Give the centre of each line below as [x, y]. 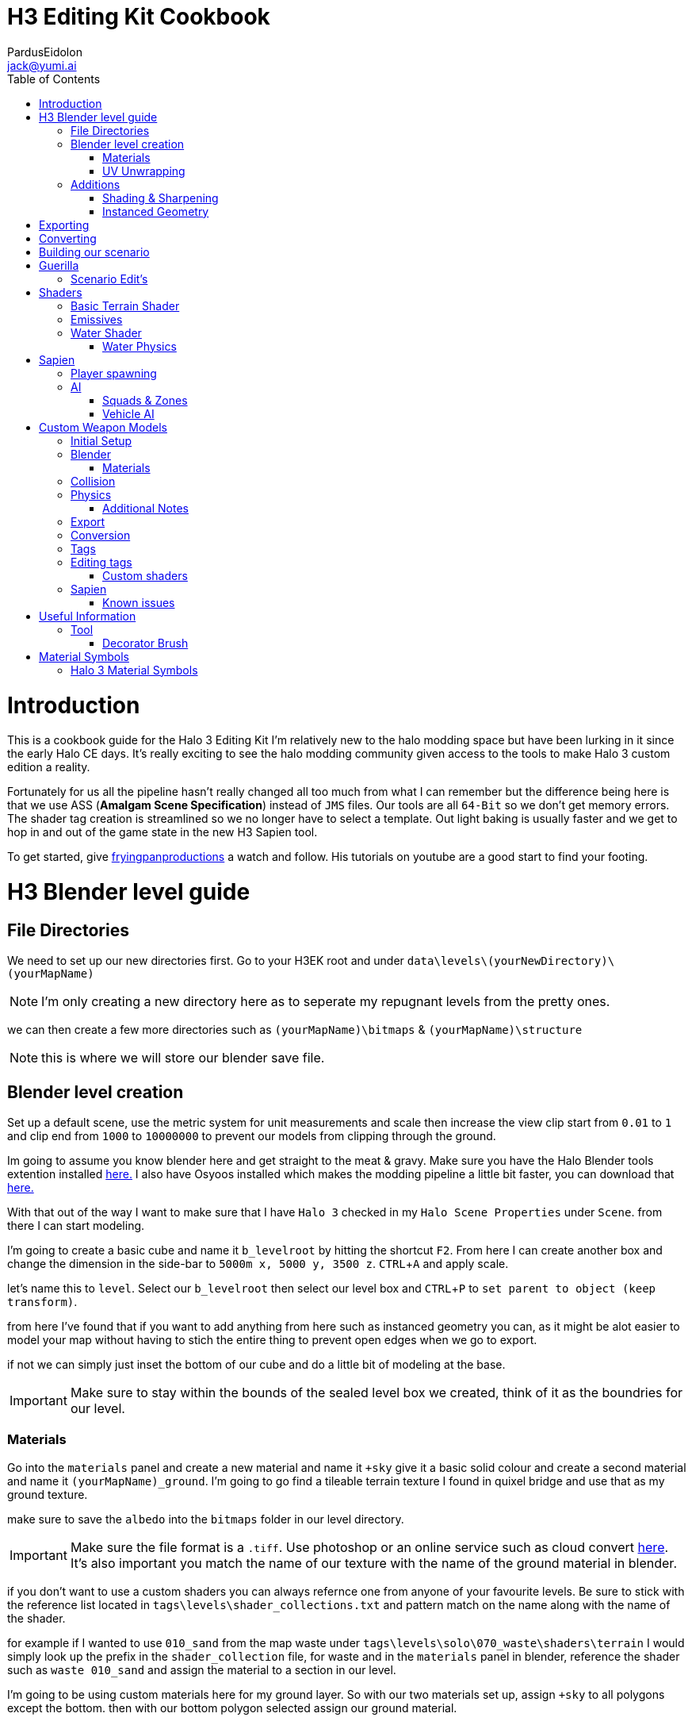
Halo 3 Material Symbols [134, 670]
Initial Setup [101, 440]
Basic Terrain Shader [125, 305]
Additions [96, 184]
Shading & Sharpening [161, 198]
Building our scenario [94, 252]
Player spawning [114, 373]
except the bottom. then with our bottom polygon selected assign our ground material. [232, 1708]
